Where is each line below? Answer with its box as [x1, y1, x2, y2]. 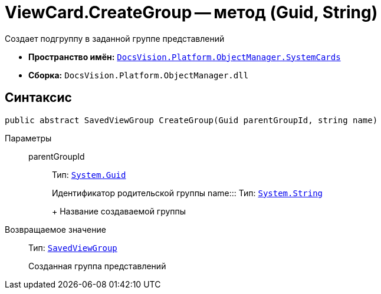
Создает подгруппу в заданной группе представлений [5, 33, 225, 44]
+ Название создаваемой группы [52, 206, 186, 216]
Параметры [5, 133, 52, 143]
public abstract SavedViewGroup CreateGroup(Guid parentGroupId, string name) [5, 115, 378, 125]
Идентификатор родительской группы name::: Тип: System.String [52, 187, 323, 198]
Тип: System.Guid [52, 169, 126, 180]
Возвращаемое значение [5, 224, 106, 234]
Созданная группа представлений [28, 260, 166, 271]
